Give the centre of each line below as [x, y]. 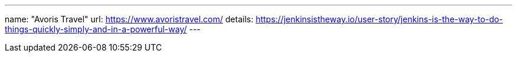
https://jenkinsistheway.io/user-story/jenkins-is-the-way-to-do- [379, 19]
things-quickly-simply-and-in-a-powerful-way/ [96, 29]
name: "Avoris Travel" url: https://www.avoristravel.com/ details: [129, 19]
